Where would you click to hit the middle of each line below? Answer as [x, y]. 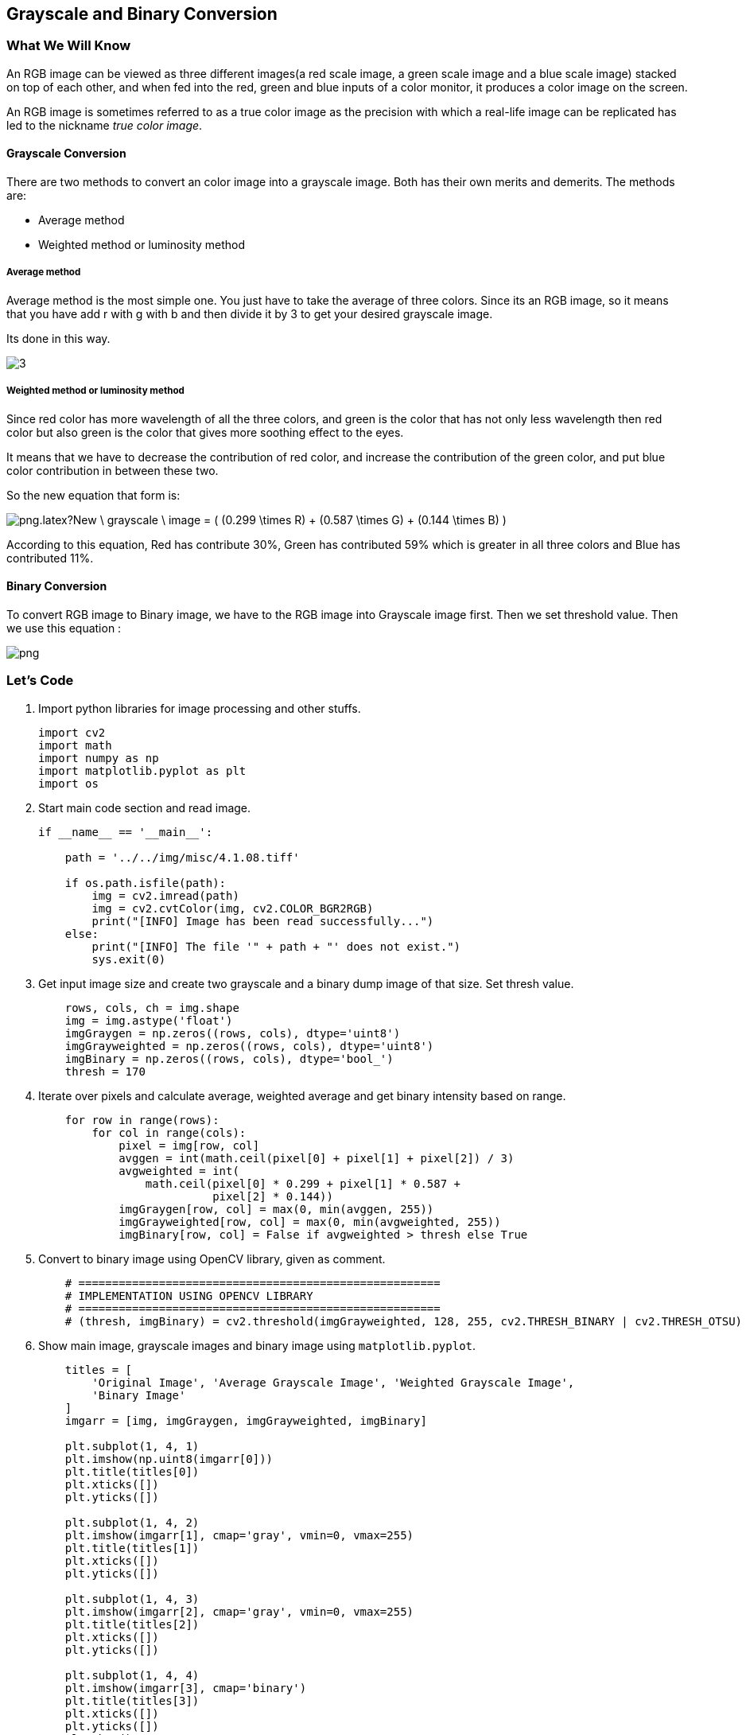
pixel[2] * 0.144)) [273, 1196]
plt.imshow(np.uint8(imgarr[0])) [169, 1459]
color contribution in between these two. [113, 470]
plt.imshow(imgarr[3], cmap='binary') [186, 1688]
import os [68, 783]
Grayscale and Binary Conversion [142, 14]
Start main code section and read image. [145, 807]
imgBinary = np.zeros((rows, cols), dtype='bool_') [229, 1058]
